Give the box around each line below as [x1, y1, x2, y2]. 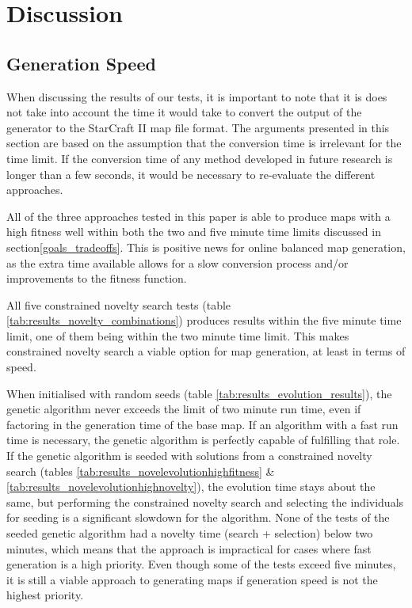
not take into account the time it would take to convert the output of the [6, 104, 362, 120]
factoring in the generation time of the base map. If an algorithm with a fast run [6, 416, 399, 432]
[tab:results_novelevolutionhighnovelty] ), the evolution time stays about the [6, 478, 376, 495]
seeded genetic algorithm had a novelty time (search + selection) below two [6, 525, 373, 541]
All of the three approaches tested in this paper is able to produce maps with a [6, 207, 391, 224]
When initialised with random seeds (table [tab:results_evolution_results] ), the [6, 385, 392, 401]
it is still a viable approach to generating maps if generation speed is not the [6, 571, 378, 587]
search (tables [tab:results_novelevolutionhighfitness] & [6, 462, 275, 479]
